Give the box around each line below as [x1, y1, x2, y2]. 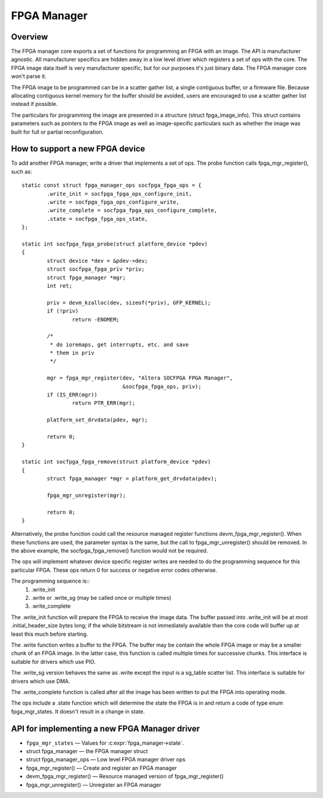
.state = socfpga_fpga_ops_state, [47, 216, 148, 222]
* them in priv [50, 350, 95, 356]
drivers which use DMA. [11, 677, 71, 685]
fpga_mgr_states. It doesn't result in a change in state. [11, 708, 145, 715]
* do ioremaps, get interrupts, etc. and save [50, 341, 189, 348]
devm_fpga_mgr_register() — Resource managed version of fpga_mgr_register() [26, 773, 224, 780]
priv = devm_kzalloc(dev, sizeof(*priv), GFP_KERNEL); [47, 299, 211, 306]
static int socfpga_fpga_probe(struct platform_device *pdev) [22, 241, 208, 247]
